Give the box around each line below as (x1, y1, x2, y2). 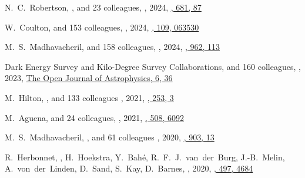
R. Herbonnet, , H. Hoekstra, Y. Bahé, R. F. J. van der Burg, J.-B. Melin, (5, 150, 285, 163)
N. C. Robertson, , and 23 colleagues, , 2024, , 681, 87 (5, 1, 202, 13)
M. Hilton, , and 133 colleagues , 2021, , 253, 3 (5, 91, 174, 103)
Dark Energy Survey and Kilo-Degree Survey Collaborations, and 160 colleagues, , (5, 60, 301, 72)
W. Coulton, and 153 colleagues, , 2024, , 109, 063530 (5, 21, 199, 33)
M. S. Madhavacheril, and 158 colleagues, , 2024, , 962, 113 (5, 41, 220, 53)
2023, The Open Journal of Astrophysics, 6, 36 (5, 72, 173, 84)
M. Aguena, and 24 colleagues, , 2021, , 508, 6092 (5, 111, 184, 123)
